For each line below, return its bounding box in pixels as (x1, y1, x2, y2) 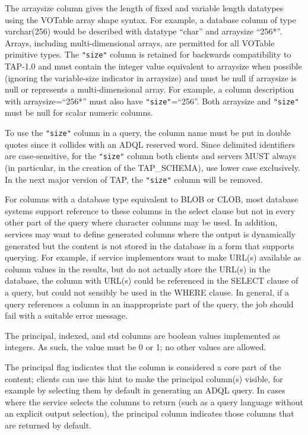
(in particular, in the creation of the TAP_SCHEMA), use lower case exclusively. (5, 161, 300, 173)
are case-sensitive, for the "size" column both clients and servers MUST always (5, 150, 296, 162)
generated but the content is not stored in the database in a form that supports (5, 239, 294, 252)
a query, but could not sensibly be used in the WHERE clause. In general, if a (5, 285, 289, 298)
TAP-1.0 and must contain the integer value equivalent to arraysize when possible (5, 60, 302, 72)
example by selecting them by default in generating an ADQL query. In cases (5, 384, 285, 396)
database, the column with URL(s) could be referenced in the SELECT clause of (5, 274, 299, 287)
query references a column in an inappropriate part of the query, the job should (5, 297, 294, 310)
